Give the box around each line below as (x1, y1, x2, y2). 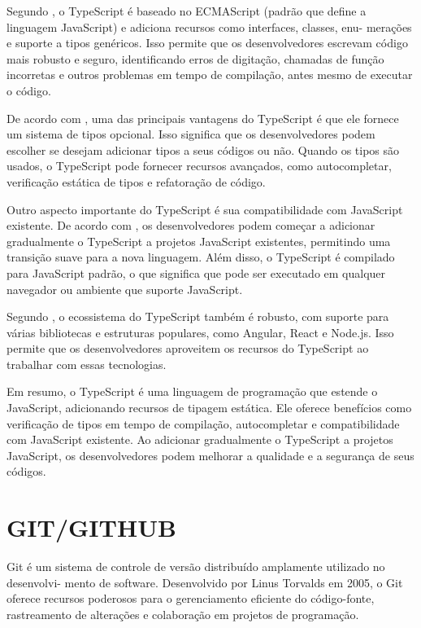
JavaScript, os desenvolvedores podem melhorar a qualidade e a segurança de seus (7, 446, 414, 463)
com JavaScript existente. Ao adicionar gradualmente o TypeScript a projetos (7, 431, 393, 448)
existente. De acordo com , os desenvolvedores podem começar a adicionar (7, 217, 375, 234)
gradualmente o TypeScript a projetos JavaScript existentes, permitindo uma (7, 232, 391, 249)
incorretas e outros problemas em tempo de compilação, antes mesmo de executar (7, 66, 413, 83)
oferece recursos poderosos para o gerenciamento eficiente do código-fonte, (7, 590, 375, 607)
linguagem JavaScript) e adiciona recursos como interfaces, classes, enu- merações (7, 18, 412, 35)
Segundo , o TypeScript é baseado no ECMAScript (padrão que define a (7, 2, 367, 19)
